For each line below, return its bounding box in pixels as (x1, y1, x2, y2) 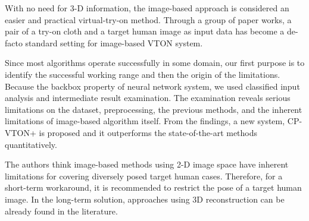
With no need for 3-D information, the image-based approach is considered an (5, 2, 289, 14)
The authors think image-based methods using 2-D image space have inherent (5, 158, 289, 171)
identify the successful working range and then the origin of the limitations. (5, 68, 280, 80)
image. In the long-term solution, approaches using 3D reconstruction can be (5, 192, 285, 205)
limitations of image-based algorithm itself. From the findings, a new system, (5, 115, 285, 127)
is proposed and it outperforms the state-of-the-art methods (39, 126, 258, 138)
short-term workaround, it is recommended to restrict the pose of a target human (5, 181, 302, 194)
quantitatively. (5, 138, 57, 150)
